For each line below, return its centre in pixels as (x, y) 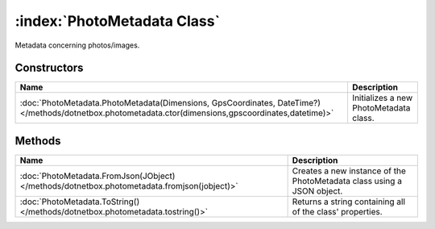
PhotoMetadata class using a (347, 181)
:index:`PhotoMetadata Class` (118, 21)
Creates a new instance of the (349, 171)
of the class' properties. (337, 211)
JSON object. (317, 191)
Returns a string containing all (349, 202)
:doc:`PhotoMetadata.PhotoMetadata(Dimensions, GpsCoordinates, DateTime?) (170, 103)
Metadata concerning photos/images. (77, 45)
